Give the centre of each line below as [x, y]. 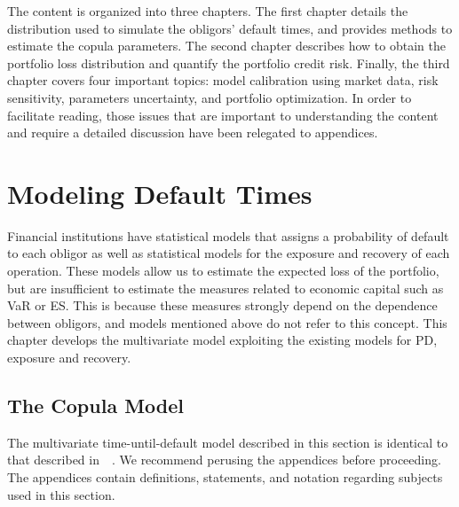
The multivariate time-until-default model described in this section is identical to [228, 442]
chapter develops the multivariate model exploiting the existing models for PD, [222, 340]
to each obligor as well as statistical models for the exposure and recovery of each [229, 253]
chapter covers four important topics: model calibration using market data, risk [223, 80]
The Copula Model [96, 406]
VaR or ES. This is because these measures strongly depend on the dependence [222, 305]
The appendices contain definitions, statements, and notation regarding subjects [225, 477]
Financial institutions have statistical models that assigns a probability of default [228, 235]
